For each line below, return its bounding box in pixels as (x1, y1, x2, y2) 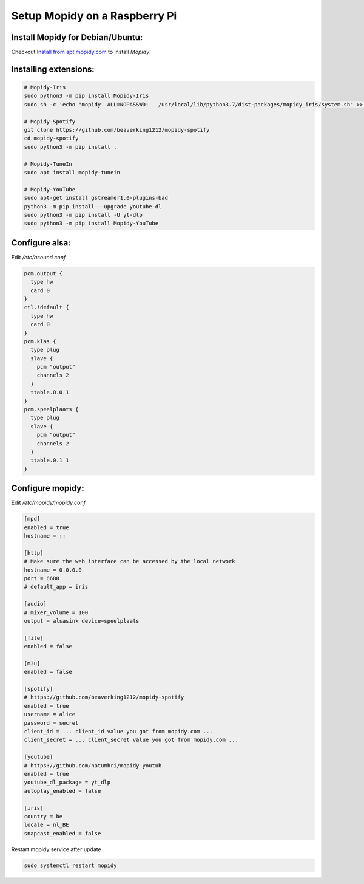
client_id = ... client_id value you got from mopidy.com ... (24, 728, 213, 735)
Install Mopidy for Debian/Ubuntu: (11, 32, 143, 43)
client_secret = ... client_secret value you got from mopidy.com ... (24, 736, 239, 744)
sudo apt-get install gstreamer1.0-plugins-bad (24, 194, 168, 202)
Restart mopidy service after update (11, 845, 101, 853)
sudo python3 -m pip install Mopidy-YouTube (24, 220, 159, 227)
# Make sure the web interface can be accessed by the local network (24, 558, 235, 565)
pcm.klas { (24, 338, 56, 344)
